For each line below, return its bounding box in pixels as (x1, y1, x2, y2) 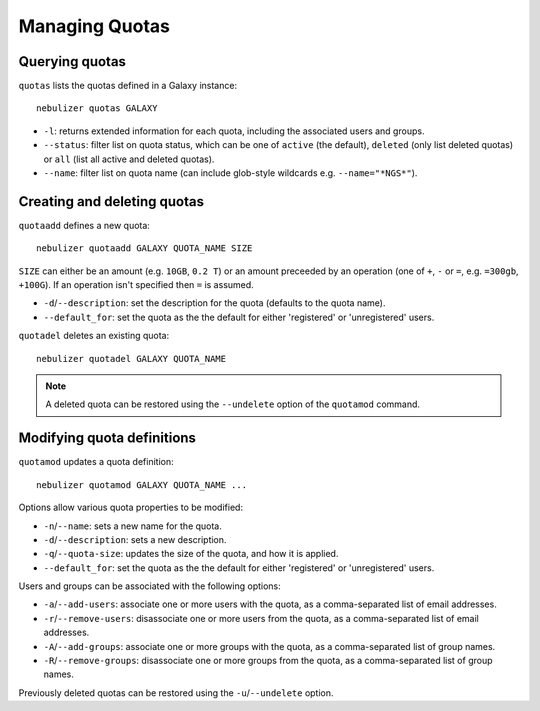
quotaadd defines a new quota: (18, 219, 150, 231)
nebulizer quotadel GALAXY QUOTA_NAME (36, 353, 227, 364)
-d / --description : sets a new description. (43, 533, 227, 545)
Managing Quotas (18, 15, 170, 37)
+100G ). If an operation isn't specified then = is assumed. (18, 279, 254, 291)
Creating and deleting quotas (18, 193, 205, 210)
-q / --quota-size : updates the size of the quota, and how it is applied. (43, 548, 339, 560)
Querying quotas (18, 53, 127, 70)
